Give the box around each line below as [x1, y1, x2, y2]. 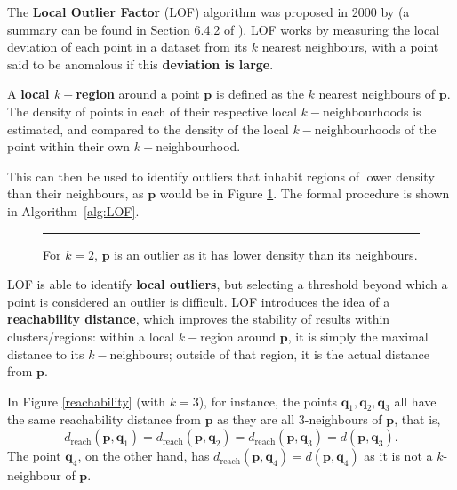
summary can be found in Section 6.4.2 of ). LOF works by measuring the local [7, 20, 440, 38]
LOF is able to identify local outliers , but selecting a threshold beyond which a [7, 275, 448, 293]
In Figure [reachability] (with [7, 391, 166, 410]
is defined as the [215, 84, 304, 103]
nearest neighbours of [318, 84, 435, 103]
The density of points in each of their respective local [7, 101, 297, 120]
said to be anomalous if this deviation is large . [7, 54, 274, 73]
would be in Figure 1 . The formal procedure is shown [159, 184, 450, 203]
